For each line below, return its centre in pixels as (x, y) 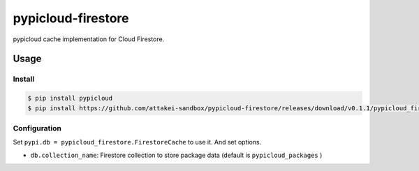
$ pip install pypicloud (70, 98)
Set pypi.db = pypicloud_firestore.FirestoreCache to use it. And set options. (137, 142)
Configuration (37, 128)
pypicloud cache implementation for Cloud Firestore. (89, 39)
